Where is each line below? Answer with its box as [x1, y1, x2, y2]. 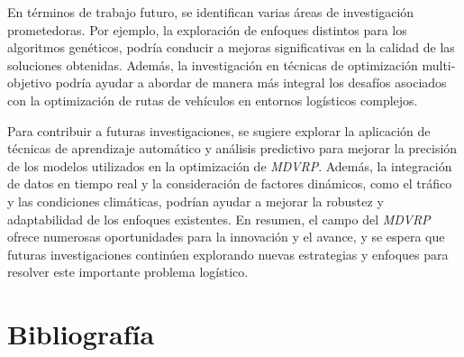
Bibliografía [7, 316, 155, 352]
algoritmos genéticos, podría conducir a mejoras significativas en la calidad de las [7, 38, 455, 57]
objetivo [7, 73, 52, 92]
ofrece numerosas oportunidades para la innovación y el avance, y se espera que [7, 227, 445, 246]
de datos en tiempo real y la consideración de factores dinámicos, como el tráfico [7, 174, 452, 193]
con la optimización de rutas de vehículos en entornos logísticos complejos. [7, 90, 418, 109]
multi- [422, 55, 456, 74]
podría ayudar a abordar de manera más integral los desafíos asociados [55, 73, 447, 92]
